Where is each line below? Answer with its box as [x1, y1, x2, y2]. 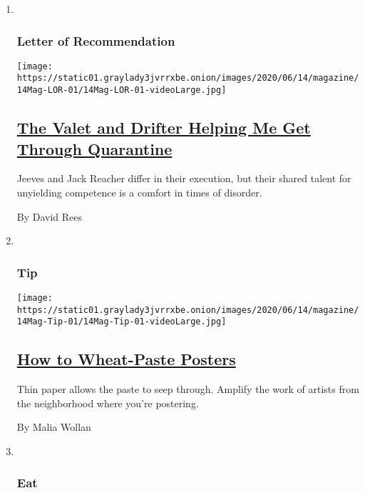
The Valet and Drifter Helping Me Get [16, 116, 311, 139]
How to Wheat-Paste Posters [16, 348, 236, 370]
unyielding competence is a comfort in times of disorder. [16, 184, 262, 199]
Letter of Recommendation [16, 31, 175, 49]
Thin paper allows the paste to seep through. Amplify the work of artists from [16, 382, 359, 397]
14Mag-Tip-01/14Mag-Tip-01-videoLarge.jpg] [16, 317, 227, 327]
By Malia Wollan [16, 419, 91, 434]
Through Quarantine [16, 137, 173, 159]
